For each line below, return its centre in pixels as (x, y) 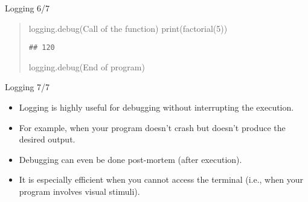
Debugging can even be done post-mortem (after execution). (130, 159)
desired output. (47, 139)
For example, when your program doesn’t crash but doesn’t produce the (152, 127)
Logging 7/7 (27, 87)
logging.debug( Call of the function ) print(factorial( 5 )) (128, 28)
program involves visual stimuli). (79, 191)
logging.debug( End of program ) (87, 66)
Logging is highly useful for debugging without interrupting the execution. (156, 107)
